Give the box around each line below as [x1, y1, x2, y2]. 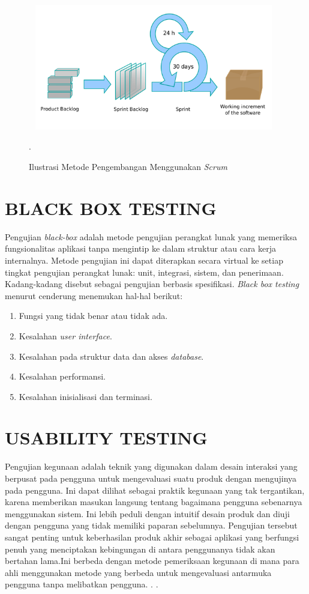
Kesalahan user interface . [19, 329, 112, 342]
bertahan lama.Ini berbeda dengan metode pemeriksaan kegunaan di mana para [5, 554, 299, 567]
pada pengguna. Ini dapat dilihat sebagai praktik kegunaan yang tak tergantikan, [5, 483, 305, 496]
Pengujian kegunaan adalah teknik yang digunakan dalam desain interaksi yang [5, 460, 298, 473]
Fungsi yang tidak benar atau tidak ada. [19, 309, 168, 322]
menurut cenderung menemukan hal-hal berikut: [5, 289, 183, 302]
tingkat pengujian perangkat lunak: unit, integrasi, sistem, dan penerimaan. [5, 265, 284, 278]
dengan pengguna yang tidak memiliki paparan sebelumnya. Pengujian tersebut [5, 519, 298, 532]
